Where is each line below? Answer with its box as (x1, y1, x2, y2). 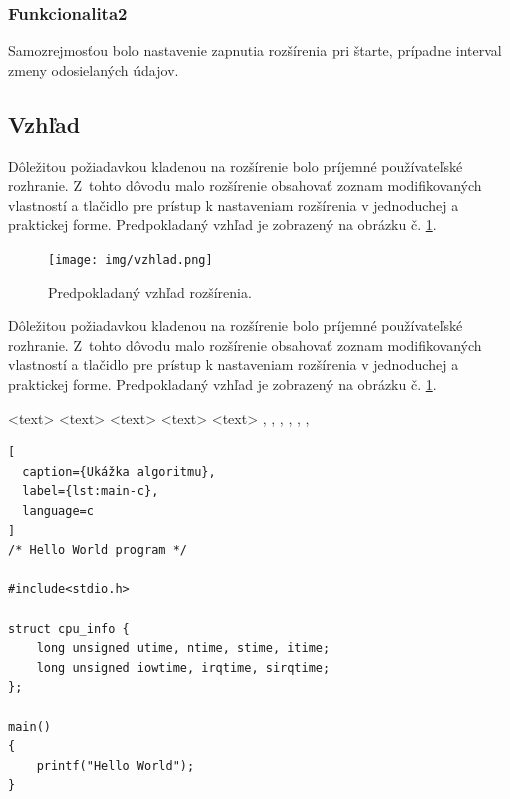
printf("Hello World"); (36, 758, 195, 773)
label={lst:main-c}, (22, 484, 159, 499)
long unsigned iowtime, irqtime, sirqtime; (36, 660, 331, 675)
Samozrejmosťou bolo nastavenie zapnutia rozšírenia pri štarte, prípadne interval (8, 40, 502, 61)
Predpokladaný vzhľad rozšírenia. (48, 281, 252, 302)
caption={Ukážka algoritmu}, (22, 464, 216, 479)
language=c (22, 503, 94, 518)
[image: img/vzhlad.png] (48, 252, 213, 267)
